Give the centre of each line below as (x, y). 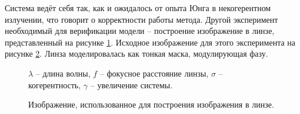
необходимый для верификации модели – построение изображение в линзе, (140, 31)
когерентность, (55, 84)
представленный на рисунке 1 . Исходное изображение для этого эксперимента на (150, 42)
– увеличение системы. (131, 84)
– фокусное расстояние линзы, (154, 73)
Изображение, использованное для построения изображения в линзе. (151, 104)
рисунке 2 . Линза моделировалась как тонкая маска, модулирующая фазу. (136, 53)
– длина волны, (63, 73)
